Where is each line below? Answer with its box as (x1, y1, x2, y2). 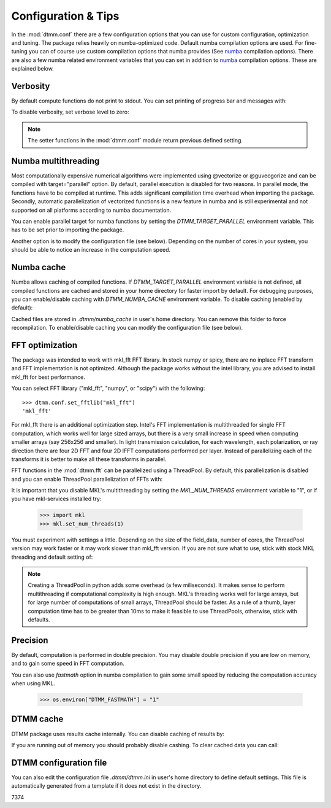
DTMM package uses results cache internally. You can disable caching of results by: (11, 730, 225, 737)
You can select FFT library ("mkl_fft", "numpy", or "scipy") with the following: (11, 384, 205, 392)
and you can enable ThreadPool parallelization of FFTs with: (11, 475, 163, 483)
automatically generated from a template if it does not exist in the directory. (11, 782, 202, 790)
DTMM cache (11, 714, 64, 724)
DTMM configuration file (11, 757, 107, 767)
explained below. (11, 65, 55, 72)
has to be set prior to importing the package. (11, 226, 124, 233)
